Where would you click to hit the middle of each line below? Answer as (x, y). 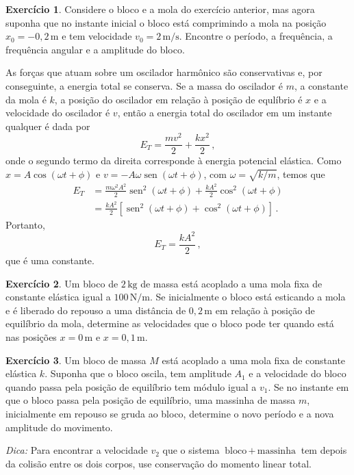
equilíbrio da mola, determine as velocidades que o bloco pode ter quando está (170, 323)
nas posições (31, 337)
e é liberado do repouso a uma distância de (96, 310)
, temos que (301, 174)
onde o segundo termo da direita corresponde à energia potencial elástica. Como (174, 161)
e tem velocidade (97, 36)
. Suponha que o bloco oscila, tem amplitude (138, 373)
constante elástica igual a (58, 297)
